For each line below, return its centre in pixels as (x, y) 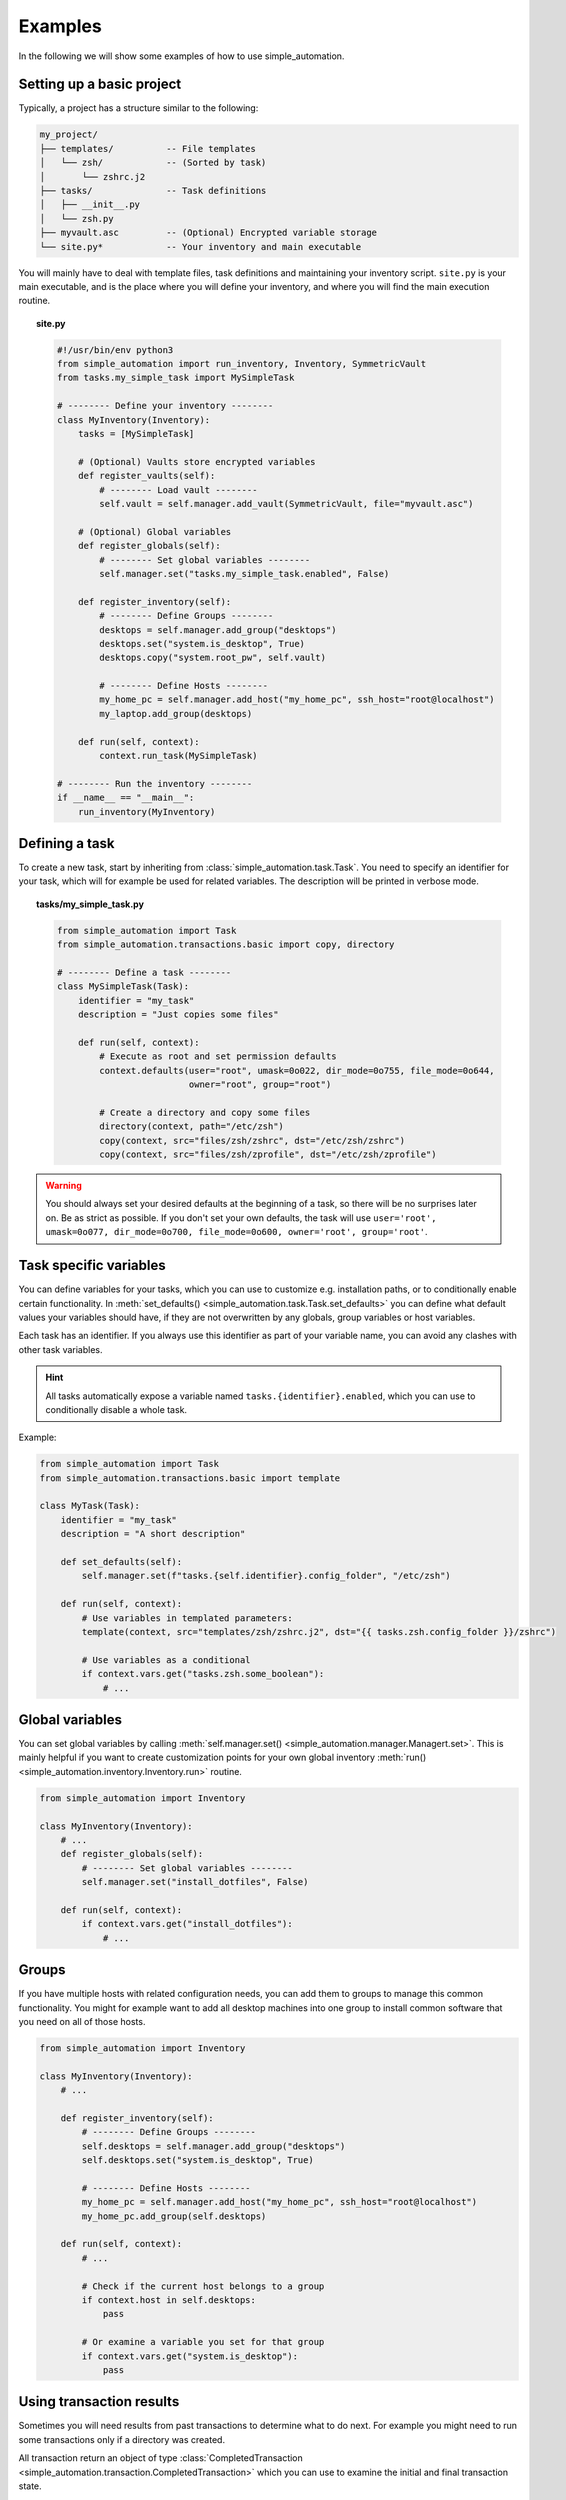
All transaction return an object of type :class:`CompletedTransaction (161, 2458)
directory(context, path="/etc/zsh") (192, 1126)
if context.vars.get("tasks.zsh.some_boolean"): (203, 1674)
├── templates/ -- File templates (148, 148)
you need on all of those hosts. (82, 2021)
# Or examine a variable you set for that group (203, 2342)
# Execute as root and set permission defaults (218, 1056)
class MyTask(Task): (89, 1506)
